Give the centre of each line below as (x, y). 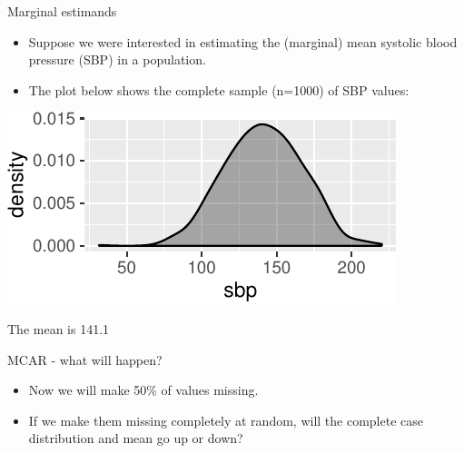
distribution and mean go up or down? (136, 438)
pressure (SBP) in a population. (117, 59)
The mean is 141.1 (59, 328)
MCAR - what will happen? (85, 359)
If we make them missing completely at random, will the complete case (226, 420)
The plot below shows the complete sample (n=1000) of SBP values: (219, 89)
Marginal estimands (62, 11)
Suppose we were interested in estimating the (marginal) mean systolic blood (243, 41)
